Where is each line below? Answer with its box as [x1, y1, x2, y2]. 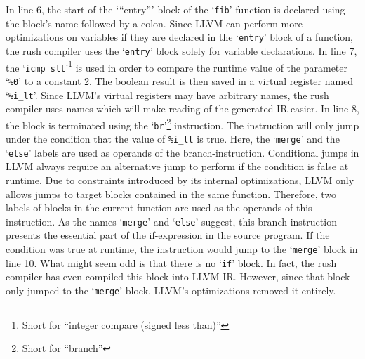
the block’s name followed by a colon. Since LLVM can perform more [6, 15, 303, 30]
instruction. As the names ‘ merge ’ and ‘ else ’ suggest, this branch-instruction [6, 214, 337, 228]
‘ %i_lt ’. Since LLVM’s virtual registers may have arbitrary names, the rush [6, 87, 329, 102]
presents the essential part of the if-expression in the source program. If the [6, 228, 330, 242]
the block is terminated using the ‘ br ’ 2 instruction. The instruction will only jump [6, 115, 359, 132]
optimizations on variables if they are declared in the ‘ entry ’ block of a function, [6, 30, 353, 44]
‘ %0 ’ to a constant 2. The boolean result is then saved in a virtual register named [6, 73, 354, 88]
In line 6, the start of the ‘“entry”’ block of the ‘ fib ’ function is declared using [6, 2, 345, 16]
